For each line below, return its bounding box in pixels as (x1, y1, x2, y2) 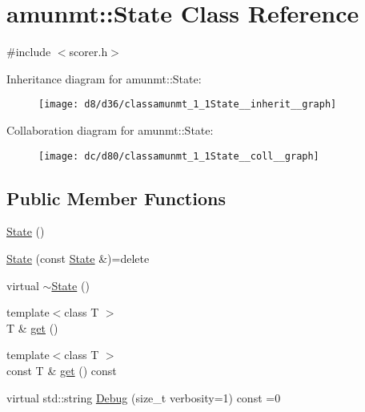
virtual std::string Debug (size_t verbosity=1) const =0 (6, 389, 281, 406)
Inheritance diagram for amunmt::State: (6, 70, 202, 87)
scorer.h (69, 43, 108, 60)
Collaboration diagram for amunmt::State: (6, 121, 214, 138)
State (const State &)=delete (6, 250, 150, 267)
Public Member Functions (6, 185, 226, 210)
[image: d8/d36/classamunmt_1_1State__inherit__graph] (38, 99, 337, 111)
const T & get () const (6, 362, 117, 378)
